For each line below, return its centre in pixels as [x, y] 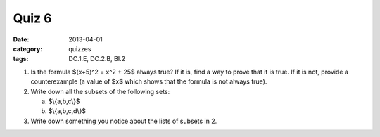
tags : [21, 59]
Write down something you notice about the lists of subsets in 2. [124, 121]
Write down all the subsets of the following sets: [100, 91]
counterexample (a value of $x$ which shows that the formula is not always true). [149, 81]
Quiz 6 [32, 18]
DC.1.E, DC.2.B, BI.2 [97, 59]
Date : [21, 39]
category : [28, 48]
